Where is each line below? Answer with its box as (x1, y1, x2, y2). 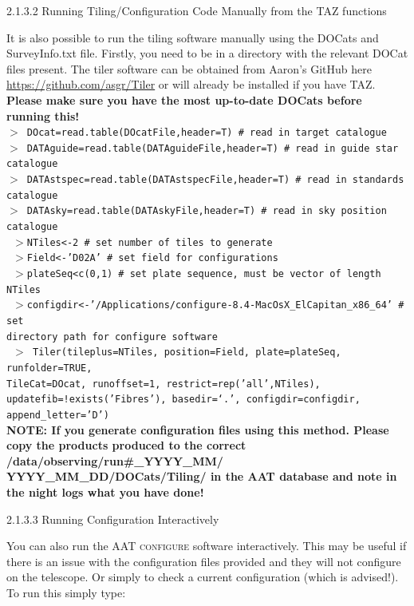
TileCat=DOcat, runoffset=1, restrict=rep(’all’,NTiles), (6, 378, 321, 390)
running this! (6, 107, 80, 124)
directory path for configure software (6, 331, 218, 343)
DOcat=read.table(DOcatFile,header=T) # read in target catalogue (26, 127, 387, 139)
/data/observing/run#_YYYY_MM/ (6, 452, 223, 469)
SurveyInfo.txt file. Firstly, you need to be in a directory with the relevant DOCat (6, 45, 408, 61)
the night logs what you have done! (6, 484, 204, 500)
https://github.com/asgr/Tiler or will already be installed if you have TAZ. (6, 76, 376, 93)
